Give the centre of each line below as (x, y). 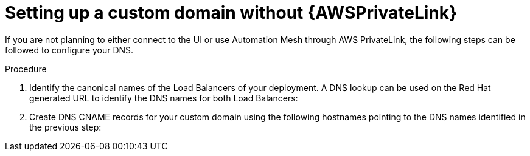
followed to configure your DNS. (69, 50)
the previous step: (65, 127)
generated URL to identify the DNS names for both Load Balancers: (164, 98)
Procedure (26, 69)
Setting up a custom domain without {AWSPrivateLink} (231, 13)
